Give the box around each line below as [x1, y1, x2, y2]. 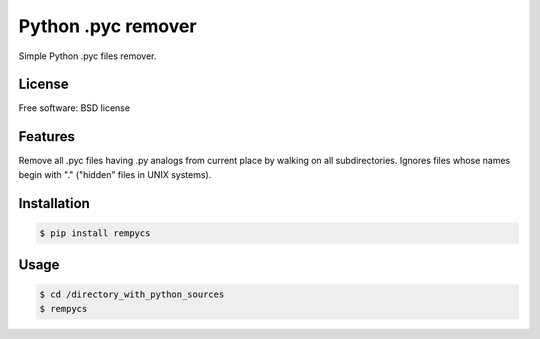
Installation [18, 195, 90, 212]
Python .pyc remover [18, 15, 197, 37]
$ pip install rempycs [39, 227, 151, 239]
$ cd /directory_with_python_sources [39, 289, 225, 300]
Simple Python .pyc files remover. [18, 50, 157, 62]
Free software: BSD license [18, 102, 130, 114]
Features [18, 128, 75, 145]
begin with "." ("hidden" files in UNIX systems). [18, 168, 212, 180]
